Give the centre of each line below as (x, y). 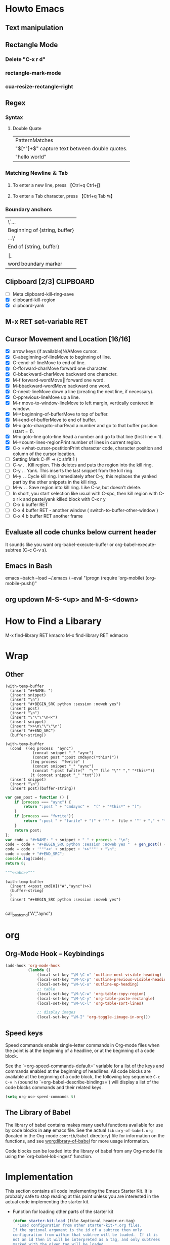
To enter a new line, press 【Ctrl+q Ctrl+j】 (57, 185)
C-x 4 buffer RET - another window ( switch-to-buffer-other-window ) (85, 510)
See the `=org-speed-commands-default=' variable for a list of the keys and (85, 1066)
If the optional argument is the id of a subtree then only (77, 1230)
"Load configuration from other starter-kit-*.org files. (80, 1225)
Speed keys (24, 1033)
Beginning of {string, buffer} (41, 230)
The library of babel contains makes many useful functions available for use (84, 1125)
